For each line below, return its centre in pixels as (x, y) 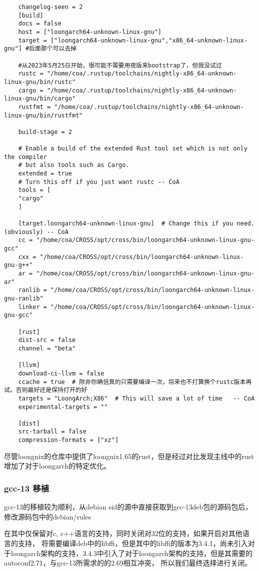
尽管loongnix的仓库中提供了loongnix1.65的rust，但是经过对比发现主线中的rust (129, 456)
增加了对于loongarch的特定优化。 (57, 466)
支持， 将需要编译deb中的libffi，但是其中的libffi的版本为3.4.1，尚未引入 (133, 543)
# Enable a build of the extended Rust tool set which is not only (133, 149)
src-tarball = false (52, 432)
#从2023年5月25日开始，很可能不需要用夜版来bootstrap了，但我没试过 (120, 65)
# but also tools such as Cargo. (74, 165)
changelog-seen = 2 (50, 7)
